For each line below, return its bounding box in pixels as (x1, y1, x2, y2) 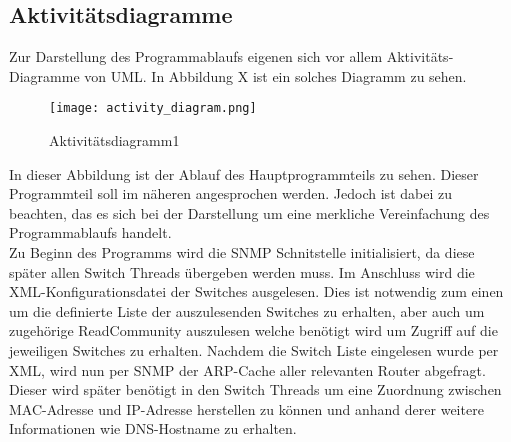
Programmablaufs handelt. (9, 222, 172, 243)
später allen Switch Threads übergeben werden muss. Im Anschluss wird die (9, 261, 475, 282)
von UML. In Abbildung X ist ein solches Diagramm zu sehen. (84, 65, 467, 86)
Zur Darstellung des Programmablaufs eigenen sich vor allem (9, 46, 383, 67)
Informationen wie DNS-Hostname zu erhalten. (9, 418, 297, 439)
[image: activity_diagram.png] (49, 101, 257, 116)
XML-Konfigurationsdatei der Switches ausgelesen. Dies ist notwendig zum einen (9, 281, 504, 302)
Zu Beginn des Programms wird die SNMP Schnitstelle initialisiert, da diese (9, 242, 475, 263)
